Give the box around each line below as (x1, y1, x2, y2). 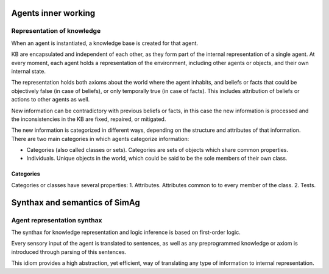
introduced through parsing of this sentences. (11, 248, 127, 255)
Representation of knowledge (11, 27, 101, 35)
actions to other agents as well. (11, 96, 90, 103)
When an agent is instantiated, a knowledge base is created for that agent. (11, 39, 198, 47)
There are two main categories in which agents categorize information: (11, 135, 189, 142)
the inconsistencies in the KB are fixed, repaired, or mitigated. (11, 115, 166, 123)
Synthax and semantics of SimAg (11, 197, 140, 208)
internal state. (11, 67, 46, 75)
